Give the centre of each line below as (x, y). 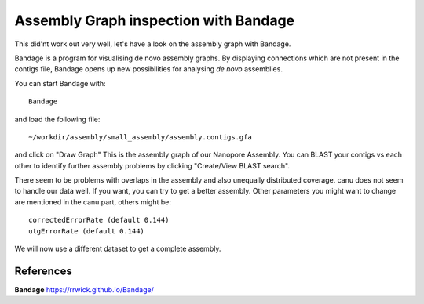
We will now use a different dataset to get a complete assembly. (118, 249)
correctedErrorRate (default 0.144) (99, 220)
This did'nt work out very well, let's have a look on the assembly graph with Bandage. (153, 44)
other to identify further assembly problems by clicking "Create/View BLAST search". (152, 165)
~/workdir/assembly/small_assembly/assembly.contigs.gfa (141, 137)
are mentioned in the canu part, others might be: (93, 202)
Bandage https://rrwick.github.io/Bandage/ (84, 289)
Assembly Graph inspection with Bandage (155, 20)
